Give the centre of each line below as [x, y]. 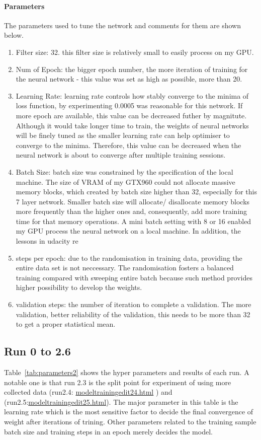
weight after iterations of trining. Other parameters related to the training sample [130, 421]
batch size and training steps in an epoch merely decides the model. [108, 431]
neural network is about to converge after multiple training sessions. [121, 155]
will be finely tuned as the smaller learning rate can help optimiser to [123, 135]
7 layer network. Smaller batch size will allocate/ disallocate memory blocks [133, 201]
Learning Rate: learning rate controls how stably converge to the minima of [132, 95]
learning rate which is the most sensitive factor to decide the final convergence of [129, 412]
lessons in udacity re [47, 241]
